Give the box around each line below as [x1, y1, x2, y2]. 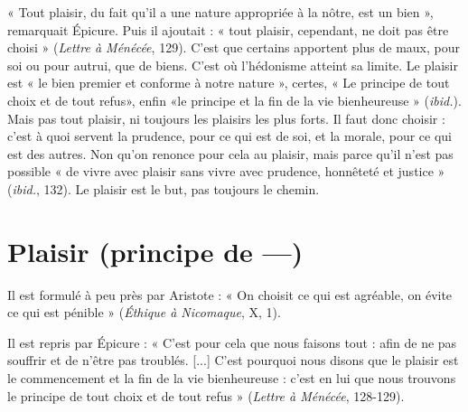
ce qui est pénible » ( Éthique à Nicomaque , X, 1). [7, 303, 281, 322]
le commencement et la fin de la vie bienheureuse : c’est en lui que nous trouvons [7, 369, 456, 388]
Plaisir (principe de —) [7, 232, 304, 269]
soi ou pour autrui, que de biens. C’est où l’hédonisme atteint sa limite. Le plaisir [7, 55, 458, 74]
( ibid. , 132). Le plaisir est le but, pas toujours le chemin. [7, 179, 320, 198]
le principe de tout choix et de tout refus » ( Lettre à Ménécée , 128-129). [7, 386, 405, 405]
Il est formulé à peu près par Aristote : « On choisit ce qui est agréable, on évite [7, 285, 453, 304]
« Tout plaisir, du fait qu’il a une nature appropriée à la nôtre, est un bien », [7, 3, 434, 21]
